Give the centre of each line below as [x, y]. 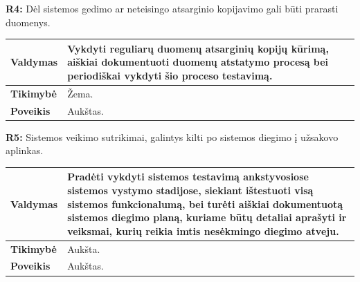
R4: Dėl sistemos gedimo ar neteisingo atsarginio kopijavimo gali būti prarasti [172, 8]
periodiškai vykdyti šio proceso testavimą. [170, 75]
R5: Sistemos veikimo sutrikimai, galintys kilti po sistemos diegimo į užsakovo [172, 137]
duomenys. [28, 22]
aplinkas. [25, 150]
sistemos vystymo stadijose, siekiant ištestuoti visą [190, 190]
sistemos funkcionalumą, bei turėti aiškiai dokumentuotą [205, 204]
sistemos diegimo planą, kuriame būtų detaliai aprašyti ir [207, 217]
